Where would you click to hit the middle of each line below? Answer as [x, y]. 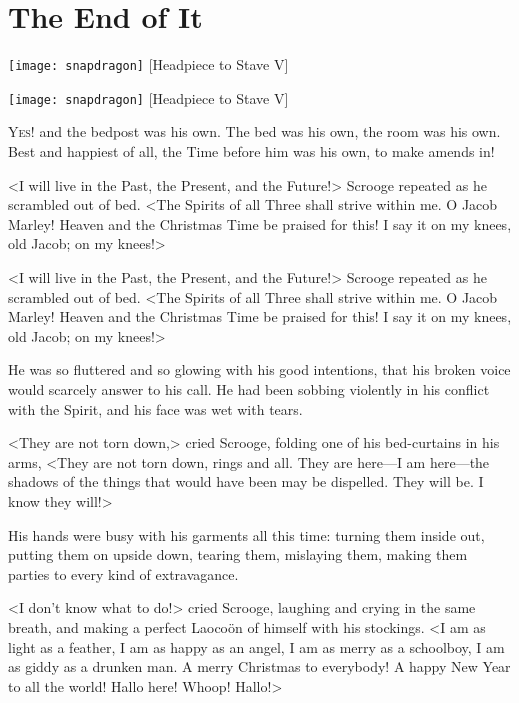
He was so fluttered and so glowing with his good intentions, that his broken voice [259, 369]
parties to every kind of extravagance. [123, 573]
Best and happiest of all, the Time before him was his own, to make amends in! [251, 151]
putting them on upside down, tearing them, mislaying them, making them [238, 554]
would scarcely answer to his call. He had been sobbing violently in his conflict [249, 388]
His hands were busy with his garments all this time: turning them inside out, [246, 534]
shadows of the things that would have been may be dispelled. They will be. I [246, 481]
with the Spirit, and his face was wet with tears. [155, 408]
